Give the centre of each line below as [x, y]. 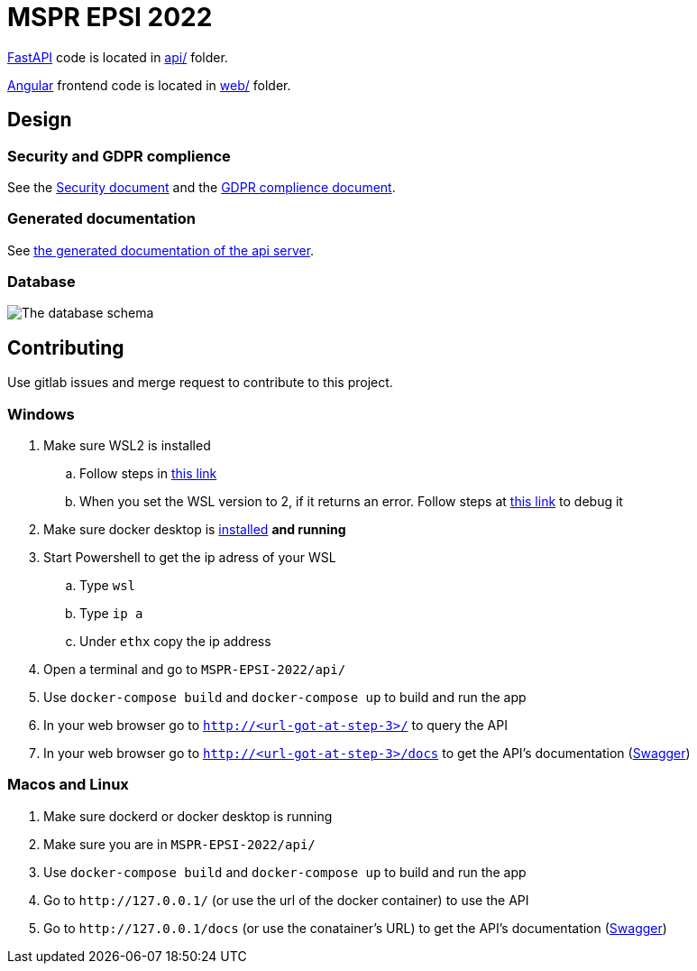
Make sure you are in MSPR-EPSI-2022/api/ [179, 844]
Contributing [66, 347]
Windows [41, 414]
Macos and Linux [68, 785]
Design [40, 120]
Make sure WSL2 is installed [127, 446]
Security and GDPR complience [119, 156]
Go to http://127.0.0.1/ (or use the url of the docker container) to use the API [286, 900]
